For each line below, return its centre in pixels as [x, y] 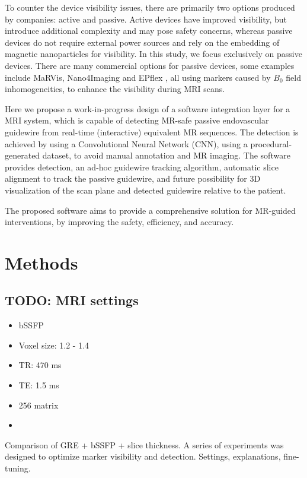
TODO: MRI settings [72, 300]
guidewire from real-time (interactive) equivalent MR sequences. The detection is [152, 132]
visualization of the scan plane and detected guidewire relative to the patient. [145, 190]
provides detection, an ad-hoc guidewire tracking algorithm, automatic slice [142, 167]
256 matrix [39, 405]
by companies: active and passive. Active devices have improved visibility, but [146, 19]
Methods [41, 262]
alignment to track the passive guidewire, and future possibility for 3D [133, 178]
